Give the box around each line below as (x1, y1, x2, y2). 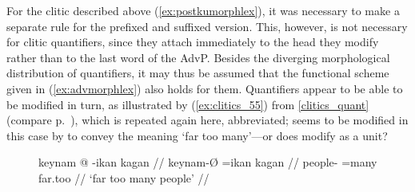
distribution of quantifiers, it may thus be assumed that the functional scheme (6, 65, 389, 81)
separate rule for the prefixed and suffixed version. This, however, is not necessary (6, 18, 408, 34)
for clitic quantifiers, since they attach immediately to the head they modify (6, 33, 379, 50)
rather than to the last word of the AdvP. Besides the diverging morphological (6, 49, 390, 65)
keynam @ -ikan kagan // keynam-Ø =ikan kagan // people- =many (38, 154, 377, 170)
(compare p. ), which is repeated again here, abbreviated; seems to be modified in (6, 112, 409, 128)
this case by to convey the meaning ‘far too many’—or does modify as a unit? (6, 127, 388, 143)
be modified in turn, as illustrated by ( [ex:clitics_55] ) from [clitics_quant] (6, 96, 369, 112)
